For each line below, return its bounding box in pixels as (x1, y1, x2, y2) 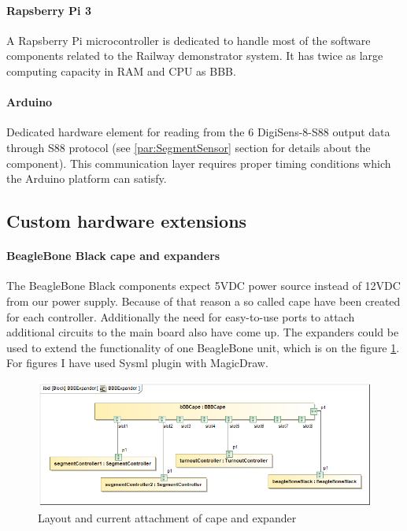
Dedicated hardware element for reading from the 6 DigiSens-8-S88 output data (6, 124, 390, 140)
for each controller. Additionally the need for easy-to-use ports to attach (6, 308, 355, 325)
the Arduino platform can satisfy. (6, 170, 167, 187)
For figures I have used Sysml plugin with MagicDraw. (6, 355, 268, 371)
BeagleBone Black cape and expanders (6, 247, 220, 264)
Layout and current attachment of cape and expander (38, 510, 297, 525)
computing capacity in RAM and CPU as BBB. (6, 62, 236, 79)
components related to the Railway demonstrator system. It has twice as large (6, 47, 383, 64)
